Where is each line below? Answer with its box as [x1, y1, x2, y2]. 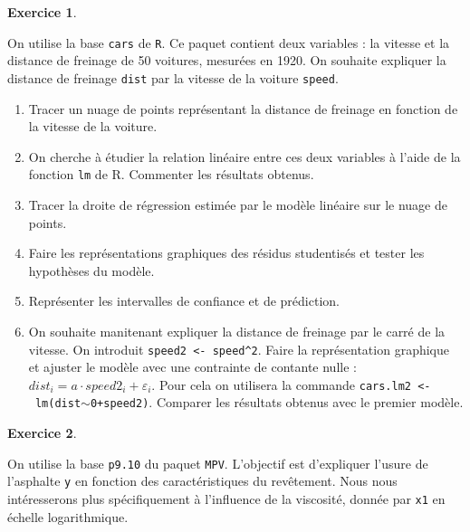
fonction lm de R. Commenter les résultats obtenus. [28, 165, 314, 184]
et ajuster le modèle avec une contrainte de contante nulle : [28, 357, 357, 376]
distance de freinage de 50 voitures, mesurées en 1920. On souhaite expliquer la [7, 51, 446, 70]
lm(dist [34, 397, 82, 411]
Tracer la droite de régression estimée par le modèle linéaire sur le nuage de [28, 195, 447, 214]
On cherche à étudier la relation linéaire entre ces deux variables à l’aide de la [28, 147, 461, 166]
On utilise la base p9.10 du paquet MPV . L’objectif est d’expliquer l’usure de [7, 453, 428, 472]
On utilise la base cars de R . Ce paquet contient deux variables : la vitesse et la [7, 33, 450, 52]
